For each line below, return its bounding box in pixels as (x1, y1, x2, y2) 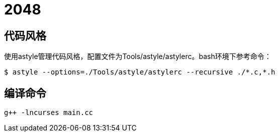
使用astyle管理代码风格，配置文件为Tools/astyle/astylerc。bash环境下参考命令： (4, 52, 271, 61)
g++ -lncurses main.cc (4, 108, 94, 117)
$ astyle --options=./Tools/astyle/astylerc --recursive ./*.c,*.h (4, 68, 275, 76)
